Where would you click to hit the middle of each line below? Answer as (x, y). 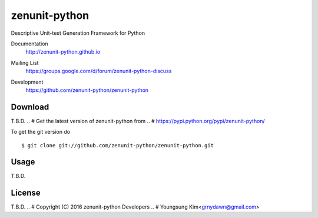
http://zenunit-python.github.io (63, 52)
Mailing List (25, 62)
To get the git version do (41, 132)
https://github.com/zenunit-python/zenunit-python (87, 90)
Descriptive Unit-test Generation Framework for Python (78, 33)
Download (30, 107)
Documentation (29, 44)
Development (27, 82)
